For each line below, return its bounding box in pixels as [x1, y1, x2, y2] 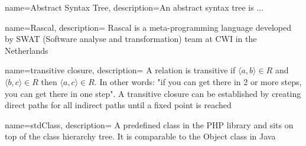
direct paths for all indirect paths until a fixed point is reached [5, 99, 232, 111]
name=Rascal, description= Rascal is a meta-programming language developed [5, 21, 291, 33]
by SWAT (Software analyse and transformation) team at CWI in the [5, 33, 257, 45]
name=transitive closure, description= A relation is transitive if [5, 64, 236, 76]
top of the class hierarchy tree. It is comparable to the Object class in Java [5, 130, 276, 142]
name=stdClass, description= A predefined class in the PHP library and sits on [5, 118, 294, 131]
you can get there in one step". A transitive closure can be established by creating [5, 87, 301, 99]
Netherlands [5, 44, 48, 56]
